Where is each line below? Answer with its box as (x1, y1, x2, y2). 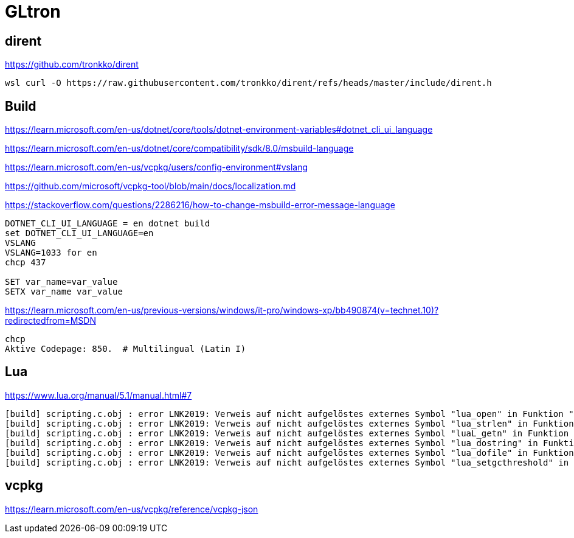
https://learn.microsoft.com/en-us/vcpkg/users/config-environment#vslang (5, 162, 308, 173)
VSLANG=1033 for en (5, 248, 97, 258)
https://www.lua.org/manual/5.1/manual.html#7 (5, 390, 192, 400)
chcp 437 (5, 257, 46, 268)
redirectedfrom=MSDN (5, 315, 96, 326)
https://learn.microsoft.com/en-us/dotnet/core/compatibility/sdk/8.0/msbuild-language (5, 143, 354, 154)
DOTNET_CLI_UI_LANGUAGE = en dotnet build (5, 218, 210, 229)
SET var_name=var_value (5, 277, 118, 287)
